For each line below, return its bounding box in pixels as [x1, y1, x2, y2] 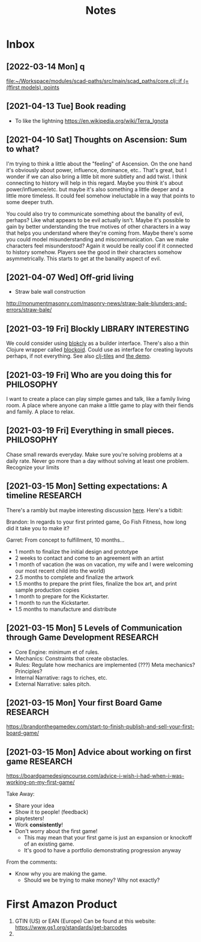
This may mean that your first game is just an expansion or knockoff [23, 834, 192, 841]
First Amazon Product [6, 897, 118, 911]
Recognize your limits [6, 463, 59, 471]
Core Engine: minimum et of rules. [14, 648, 100, 655]
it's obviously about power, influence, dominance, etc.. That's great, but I [6, 166, 187, 173]
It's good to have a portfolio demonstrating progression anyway [23, 847, 181, 854]
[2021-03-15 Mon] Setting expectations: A [6, 481, 168, 491]
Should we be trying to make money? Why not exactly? [23, 876, 160, 884]
